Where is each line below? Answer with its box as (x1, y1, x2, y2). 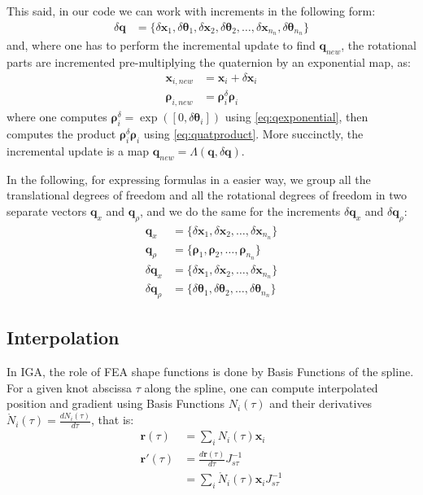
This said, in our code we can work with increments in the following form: (7, 2, 376, 19)
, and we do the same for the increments (140, 202, 341, 219)
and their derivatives (269, 395, 373, 412)
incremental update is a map (7, 142, 150, 159)
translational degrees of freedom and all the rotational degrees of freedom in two (7, 186, 408, 204)
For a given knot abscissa (7, 379, 133, 396)
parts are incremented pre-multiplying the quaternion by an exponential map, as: (7, 54, 411, 71)
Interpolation (7, 325, 120, 350)
